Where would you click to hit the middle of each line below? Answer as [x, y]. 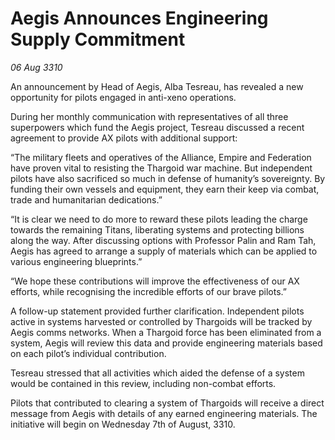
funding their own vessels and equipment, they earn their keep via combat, [165, 189]
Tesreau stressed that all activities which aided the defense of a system [157, 373]
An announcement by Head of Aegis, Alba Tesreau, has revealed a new [157, 86]
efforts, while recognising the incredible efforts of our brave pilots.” [148, 291]
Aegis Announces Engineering [139, 18]
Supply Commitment [98, 39]
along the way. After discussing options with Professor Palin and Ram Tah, [163, 240]
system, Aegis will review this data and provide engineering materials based [166, 343]
